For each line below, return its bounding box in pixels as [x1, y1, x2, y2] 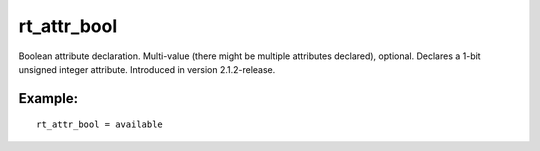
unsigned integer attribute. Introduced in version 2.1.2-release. [18, 63, 276, 75]
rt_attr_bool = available [36, 119, 164, 130]
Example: [18, 90, 79, 107]
